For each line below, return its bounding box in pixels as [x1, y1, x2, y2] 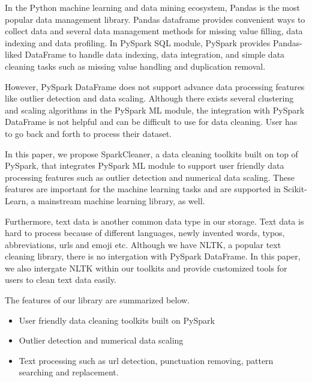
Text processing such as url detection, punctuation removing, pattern [19, 354, 274, 366]
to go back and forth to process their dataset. [5, 127, 172, 139]
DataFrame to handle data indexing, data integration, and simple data [25, 48, 285, 61]
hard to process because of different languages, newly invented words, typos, [5, 226, 285, 239]
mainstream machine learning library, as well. [38, 194, 205, 207]
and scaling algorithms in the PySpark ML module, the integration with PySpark [5, 103, 305, 116]
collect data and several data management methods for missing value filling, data [5, 25, 303, 37]
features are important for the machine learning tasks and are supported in [5, 183, 281, 195]
